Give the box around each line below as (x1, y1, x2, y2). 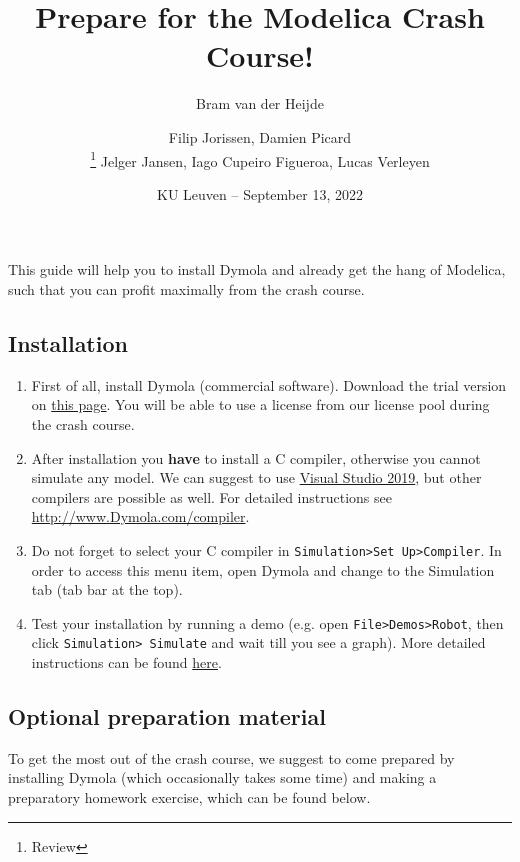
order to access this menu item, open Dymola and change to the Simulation (31, 559, 495, 580)
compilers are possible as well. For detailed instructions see (31, 486, 392, 507)
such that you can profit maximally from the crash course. (8, 278, 365, 299)
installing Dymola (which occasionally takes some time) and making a (8, 767, 437, 788)
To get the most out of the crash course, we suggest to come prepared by (8, 747, 455, 768)
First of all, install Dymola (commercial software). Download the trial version (31, 374, 507, 395)
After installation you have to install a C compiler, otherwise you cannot (31, 447, 481, 468)
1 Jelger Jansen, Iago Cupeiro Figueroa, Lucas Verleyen (90, 147, 430, 171)
